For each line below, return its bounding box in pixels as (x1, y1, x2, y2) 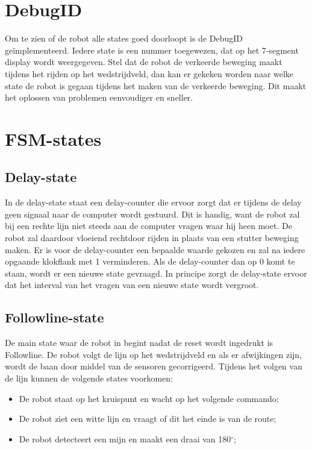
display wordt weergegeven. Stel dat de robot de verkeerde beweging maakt (5, 55, 282, 68)
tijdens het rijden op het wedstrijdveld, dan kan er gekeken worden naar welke (5, 67, 294, 80)
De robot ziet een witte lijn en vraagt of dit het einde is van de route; (19, 412, 276, 425)
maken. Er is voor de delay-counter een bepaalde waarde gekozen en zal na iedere (5, 243, 305, 256)
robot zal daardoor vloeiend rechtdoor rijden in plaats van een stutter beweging (5, 231, 299, 244)
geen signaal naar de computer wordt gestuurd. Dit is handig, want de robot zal (5, 207, 300, 220)
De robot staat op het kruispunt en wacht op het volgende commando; (19, 392, 279, 404)
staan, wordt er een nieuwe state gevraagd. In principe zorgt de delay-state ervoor (5, 266, 307, 279)
